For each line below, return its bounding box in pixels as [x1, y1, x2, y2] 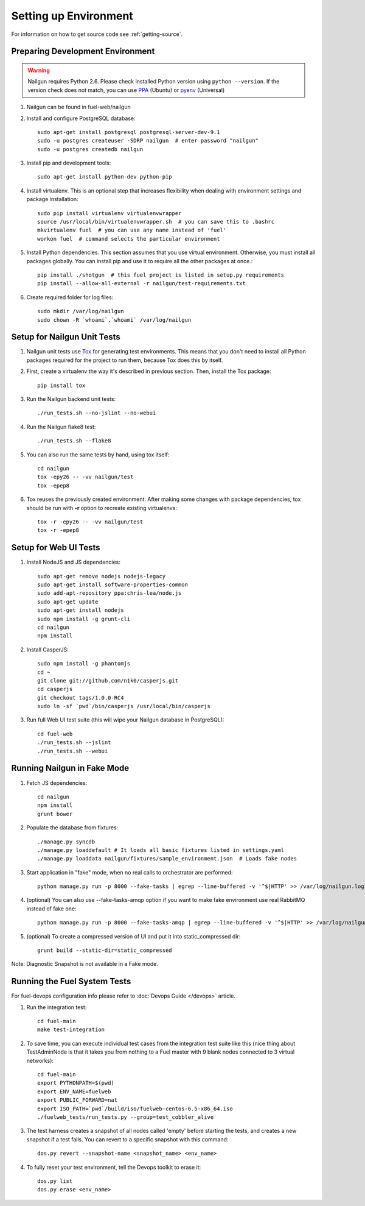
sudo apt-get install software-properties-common [37, 581, 189, 588]
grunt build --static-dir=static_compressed [37, 947, 173, 954]
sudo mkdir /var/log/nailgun [37, 308, 124, 315]
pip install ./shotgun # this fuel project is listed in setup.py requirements [37, 271, 285, 278]
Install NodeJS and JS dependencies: [26, 558, 121, 566]
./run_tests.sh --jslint [37, 739, 111, 746]
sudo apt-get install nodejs [37, 607, 124, 614]
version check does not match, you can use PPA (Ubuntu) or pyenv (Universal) [27, 86, 225, 94]
